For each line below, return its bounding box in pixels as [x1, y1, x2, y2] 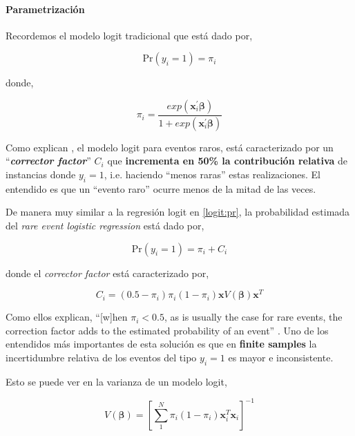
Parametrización [6, 1, 85, 16]
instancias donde [6, 167, 76, 182]
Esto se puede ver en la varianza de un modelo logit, [6, 374, 227, 388]
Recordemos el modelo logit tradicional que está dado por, [6, 28, 253, 42]
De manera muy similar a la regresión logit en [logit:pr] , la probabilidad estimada [6, 205, 350, 219]
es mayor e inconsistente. [228, 350, 334, 365]
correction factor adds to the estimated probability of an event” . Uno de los [6, 323, 329, 337]
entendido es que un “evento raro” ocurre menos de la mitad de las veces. [6, 181, 316, 196]
